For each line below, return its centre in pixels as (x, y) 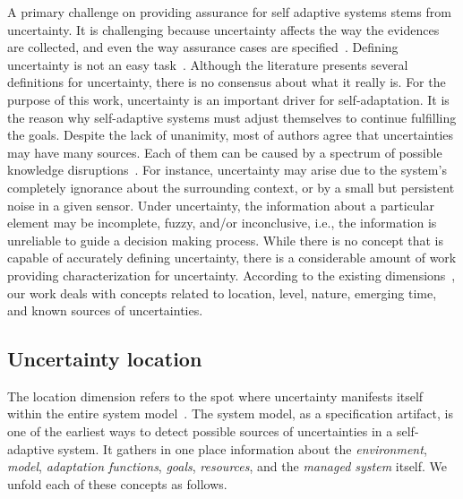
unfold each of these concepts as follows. (117, 483)
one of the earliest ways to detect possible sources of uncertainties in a (200, 431)
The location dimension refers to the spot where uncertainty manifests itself (215, 396)
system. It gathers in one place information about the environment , (242, 448)
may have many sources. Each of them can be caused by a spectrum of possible (225, 152)
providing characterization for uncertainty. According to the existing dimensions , (231, 275)
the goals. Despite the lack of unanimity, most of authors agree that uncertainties (231, 135)
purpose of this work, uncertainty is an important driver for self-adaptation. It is (228, 99)
